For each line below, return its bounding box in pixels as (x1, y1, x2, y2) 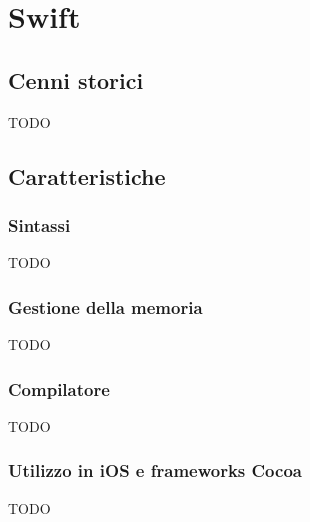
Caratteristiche (8, 160, 166, 191)
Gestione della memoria (8, 294, 203, 319)
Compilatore (8, 376, 110, 401)
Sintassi (8, 212, 71, 237)
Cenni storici (8, 64, 144, 95)
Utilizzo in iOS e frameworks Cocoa (8, 458, 302, 483)
